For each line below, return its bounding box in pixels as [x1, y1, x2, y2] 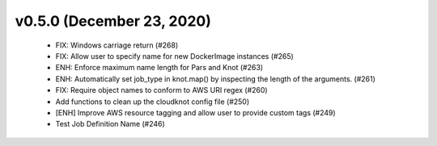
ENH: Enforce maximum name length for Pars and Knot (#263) [55, 63, 263, 73]
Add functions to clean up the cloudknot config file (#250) [55, 97, 250, 106]
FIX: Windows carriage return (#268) [55, 40, 179, 50]
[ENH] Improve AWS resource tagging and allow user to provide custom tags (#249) [55, 107, 336, 117]
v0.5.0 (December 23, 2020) [15, 12, 212, 30]
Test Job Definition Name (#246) [55, 119, 165, 129]
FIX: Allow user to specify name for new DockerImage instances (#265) [55, 51, 295, 60]
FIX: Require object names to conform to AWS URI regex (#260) [55, 86, 268, 95]
